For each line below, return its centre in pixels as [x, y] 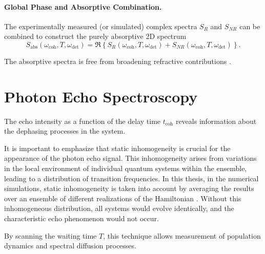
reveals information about [216, 121]
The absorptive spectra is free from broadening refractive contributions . [118, 61]
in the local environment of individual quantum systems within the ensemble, [126, 168]
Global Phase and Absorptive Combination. [83, 6]
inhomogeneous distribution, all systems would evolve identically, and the [119, 208]
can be [250, 26]
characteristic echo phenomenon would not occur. [81, 218]
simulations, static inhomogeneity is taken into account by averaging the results [129, 188]
